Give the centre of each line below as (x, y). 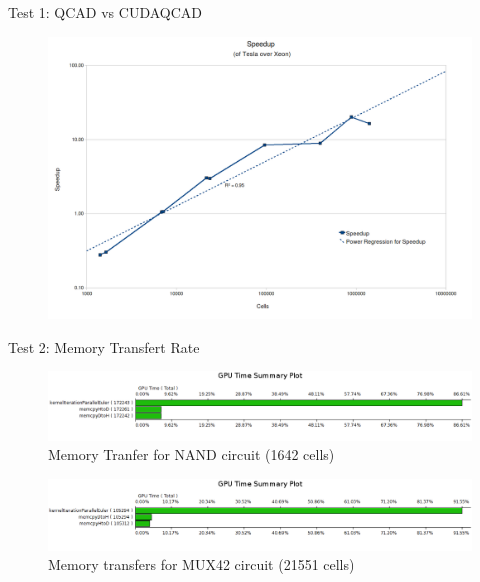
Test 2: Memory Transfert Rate (104, 346)
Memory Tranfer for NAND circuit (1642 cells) (191, 454)
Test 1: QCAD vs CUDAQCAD (105, 12)
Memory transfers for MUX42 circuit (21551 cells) (201, 564)
